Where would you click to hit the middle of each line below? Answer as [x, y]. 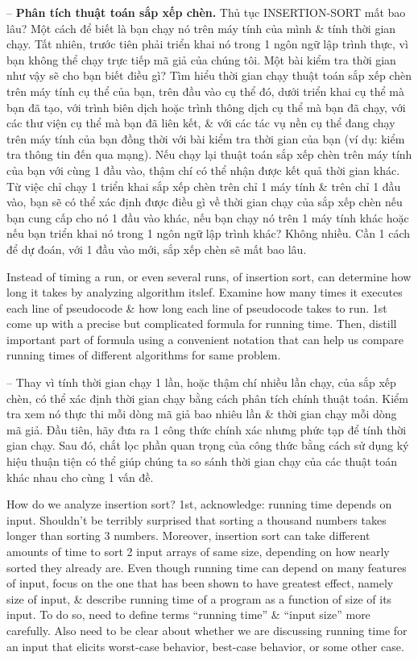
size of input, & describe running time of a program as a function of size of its [199, 598]
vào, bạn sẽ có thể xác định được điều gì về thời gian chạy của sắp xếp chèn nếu [205, 202]
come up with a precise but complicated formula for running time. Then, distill [202, 324]
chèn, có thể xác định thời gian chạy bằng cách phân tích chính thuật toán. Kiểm [207, 398]
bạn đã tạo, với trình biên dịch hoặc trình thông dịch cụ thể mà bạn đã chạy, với [206, 107]
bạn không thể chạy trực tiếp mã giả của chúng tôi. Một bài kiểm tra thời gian [201, 59]
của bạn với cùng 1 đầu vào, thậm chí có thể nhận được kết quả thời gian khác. [203, 170]
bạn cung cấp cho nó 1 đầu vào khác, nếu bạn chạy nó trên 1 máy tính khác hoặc [208, 217]
